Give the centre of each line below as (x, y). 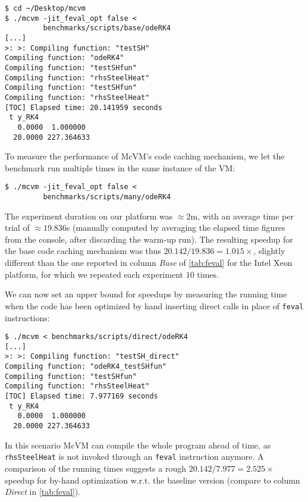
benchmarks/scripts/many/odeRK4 (107, 197)
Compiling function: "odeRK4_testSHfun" (86, 367)
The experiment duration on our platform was (89, 216)
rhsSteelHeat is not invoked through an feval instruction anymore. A (134, 456)
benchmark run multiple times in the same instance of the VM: (120, 167)
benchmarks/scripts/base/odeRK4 (107, 28)
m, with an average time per (242, 216)
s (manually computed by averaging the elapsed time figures (176, 228)
